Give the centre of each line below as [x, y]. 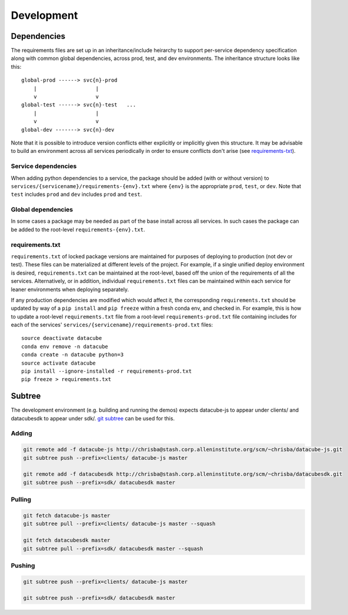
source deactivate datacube [62, 338]
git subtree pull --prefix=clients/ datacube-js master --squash [119, 524]
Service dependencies [44, 166]
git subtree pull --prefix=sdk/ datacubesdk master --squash [113, 549]
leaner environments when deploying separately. [70, 289]
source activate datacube [59, 363]
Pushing [23, 566]
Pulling [21, 500]
